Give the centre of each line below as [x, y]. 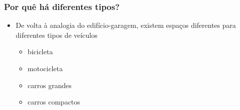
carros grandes [50, 85]
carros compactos [54, 102]
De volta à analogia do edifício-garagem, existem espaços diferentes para [126, 25]
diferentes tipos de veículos [57, 35]
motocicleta [45, 68]
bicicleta [40, 52]
